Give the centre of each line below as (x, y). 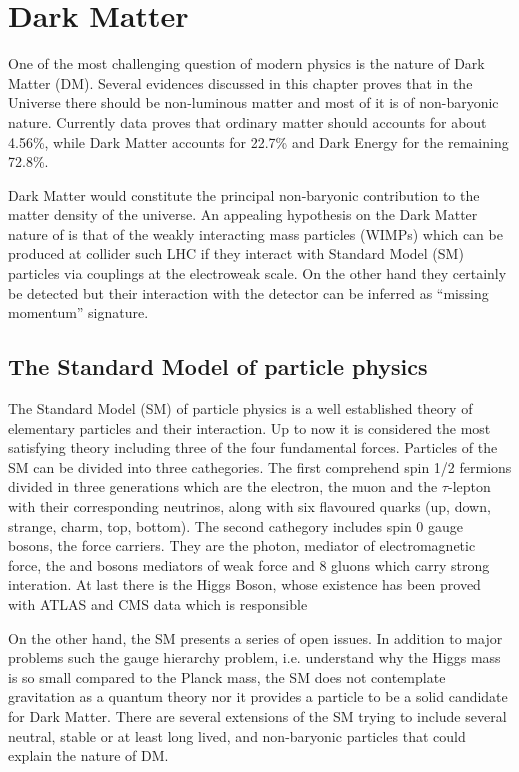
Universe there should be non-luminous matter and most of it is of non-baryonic (253, 102)
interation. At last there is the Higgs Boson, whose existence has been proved (244, 584)
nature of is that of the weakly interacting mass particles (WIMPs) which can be (255, 233)
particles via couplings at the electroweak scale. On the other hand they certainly (257, 273)
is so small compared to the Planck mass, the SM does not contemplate (227, 676)
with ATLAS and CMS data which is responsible (158, 603)
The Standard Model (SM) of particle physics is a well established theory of (240, 408)
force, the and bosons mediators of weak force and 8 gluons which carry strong (249, 564)
